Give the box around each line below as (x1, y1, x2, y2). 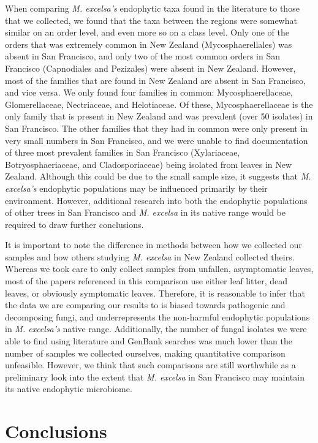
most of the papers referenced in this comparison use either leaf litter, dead (5, 275, 288, 287)
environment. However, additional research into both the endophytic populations (5, 194, 308, 206)
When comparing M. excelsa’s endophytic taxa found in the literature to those (5, 2, 300, 14)
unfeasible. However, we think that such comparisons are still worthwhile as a (5, 358, 296, 371)
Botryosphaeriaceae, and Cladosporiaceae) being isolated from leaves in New (5, 157, 292, 170)
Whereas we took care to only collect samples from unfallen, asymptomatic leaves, (5, 262, 314, 275)
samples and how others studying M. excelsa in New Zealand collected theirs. (5, 250, 295, 263)
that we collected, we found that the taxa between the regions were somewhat (5, 13, 297, 26)
